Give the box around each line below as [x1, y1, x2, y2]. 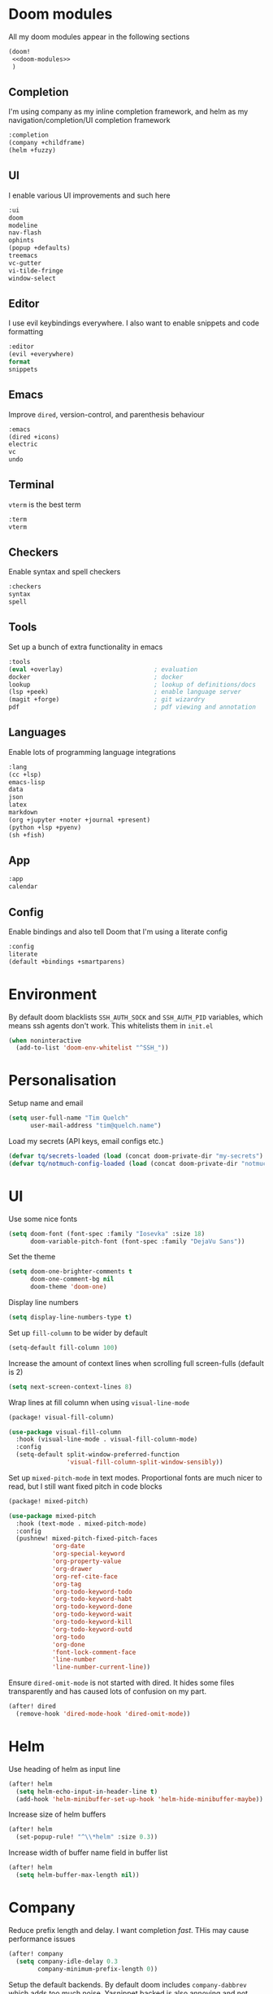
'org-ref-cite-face [51, 1572, 118, 1581]
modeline [8, 221, 38, 229]
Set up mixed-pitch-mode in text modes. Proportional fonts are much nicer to [8, 1473, 262, 1482]
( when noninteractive [8, 1036, 82, 1045]
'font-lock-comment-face [51, 1648, 136, 1656]
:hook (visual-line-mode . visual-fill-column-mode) [15, 1435, 198, 1444]
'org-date [51, 1542, 85, 1551]
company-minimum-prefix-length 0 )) [37, 1965, 158, 1973]
